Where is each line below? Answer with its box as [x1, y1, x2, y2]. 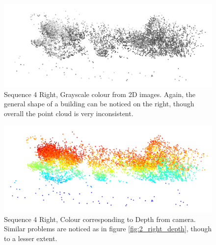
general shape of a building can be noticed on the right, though [4, 98, 194, 109]
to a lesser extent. [4, 233, 57, 243]
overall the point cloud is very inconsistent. [4, 108, 134, 118]
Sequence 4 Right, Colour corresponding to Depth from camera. [4, 214, 196, 224]
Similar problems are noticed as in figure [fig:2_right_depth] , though [4, 223, 212, 234]
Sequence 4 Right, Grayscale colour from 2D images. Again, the [4, 89, 196, 99]
